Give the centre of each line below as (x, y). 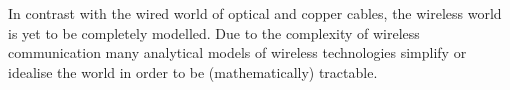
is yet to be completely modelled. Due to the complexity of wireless (214, 32)
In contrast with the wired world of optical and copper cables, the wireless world (255, 13)
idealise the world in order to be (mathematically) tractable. (193, 71)
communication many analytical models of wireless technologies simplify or (237, 52)
